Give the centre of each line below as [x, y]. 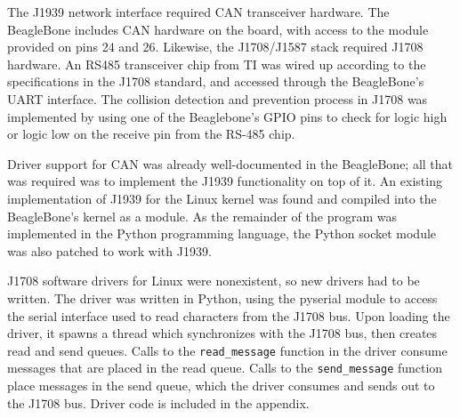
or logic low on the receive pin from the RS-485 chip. [151, 134]
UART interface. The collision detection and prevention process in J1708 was [218, 98]
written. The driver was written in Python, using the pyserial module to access [222, 297]
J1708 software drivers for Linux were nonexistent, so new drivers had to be [214, 281]
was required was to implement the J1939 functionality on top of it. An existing [225, 181]
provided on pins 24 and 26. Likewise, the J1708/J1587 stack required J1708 [215, 47]
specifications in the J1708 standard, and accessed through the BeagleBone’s [216, 81]
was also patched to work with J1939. [109, 250]
